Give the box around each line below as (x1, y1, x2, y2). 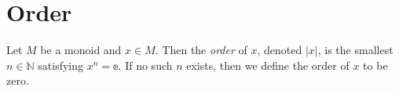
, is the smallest (317, 42, 394, 58)
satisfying (38, 56, 83, 73)
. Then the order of (155, 42, 247, 58)
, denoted (257, 42, 302, 58)
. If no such (118, 56, 173, 73)
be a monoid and (40, 42, 122, 58)
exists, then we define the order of (186, 56, 350, 73)
